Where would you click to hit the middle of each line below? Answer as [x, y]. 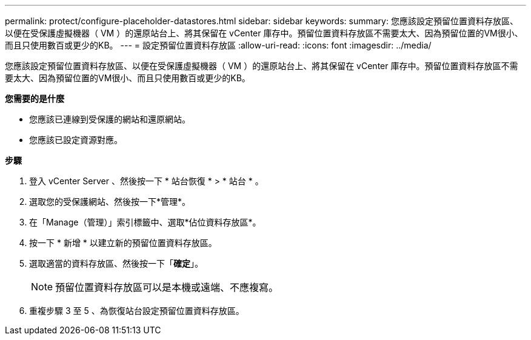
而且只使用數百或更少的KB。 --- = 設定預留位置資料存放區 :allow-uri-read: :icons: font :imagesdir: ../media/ [218, 45]
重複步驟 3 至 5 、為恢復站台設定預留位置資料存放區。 [137, 311]
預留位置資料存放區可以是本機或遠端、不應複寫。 [167, 287]
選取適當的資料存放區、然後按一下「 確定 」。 [116, 263]
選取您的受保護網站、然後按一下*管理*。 [110, 202]
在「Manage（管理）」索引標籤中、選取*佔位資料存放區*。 [145, 222]
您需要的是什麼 [35, 98]
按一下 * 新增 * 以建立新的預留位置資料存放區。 [123, 243]
